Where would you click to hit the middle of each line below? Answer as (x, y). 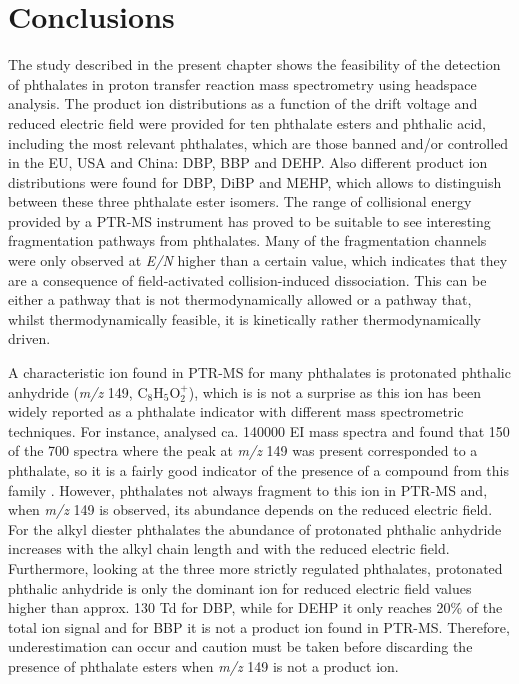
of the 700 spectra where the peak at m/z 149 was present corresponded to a (243, 450)
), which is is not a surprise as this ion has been (334, 391)
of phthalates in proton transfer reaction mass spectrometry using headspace (242, 83)
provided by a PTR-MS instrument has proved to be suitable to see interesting (249, 220)
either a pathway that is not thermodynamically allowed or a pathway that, (240, 299)
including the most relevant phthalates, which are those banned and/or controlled (258, 142)
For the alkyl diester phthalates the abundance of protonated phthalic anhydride (255, 528)
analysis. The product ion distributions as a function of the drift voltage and (243, 103)
